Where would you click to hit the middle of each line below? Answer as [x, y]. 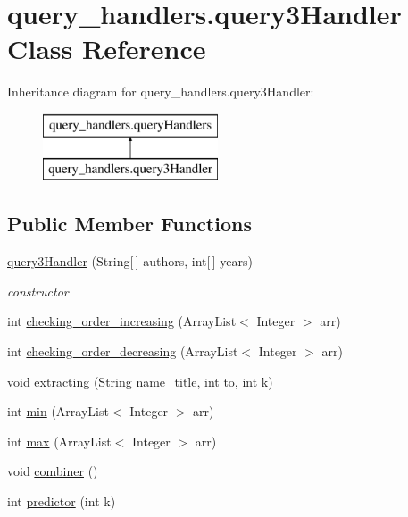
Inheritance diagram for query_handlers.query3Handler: [161, 92]
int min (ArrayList [58, 411]
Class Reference [107, 49]
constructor [38, 291]
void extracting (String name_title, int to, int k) [140, 381]
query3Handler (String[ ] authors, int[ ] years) [130, 261]
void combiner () [53, 471]
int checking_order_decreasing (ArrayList [123, 351]
